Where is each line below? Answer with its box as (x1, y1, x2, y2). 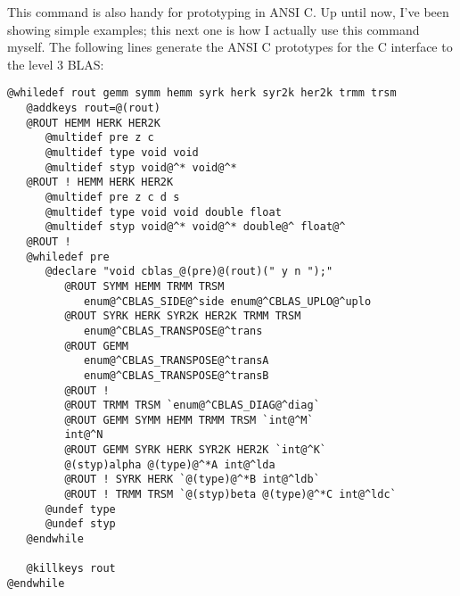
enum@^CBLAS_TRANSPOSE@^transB (83, 368, 269, 382)
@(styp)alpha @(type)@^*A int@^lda (64, 458, 275, 471)
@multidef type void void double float (45, 205, 282, 219)
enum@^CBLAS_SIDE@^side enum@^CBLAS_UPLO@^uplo (83, 294, 372, 308)
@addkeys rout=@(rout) (26, 102, 160, 115)
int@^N (64, 428, 103, 442)
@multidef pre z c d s (45, 190, 180, 203)
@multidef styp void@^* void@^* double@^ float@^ (45, 220, 346, 234)
